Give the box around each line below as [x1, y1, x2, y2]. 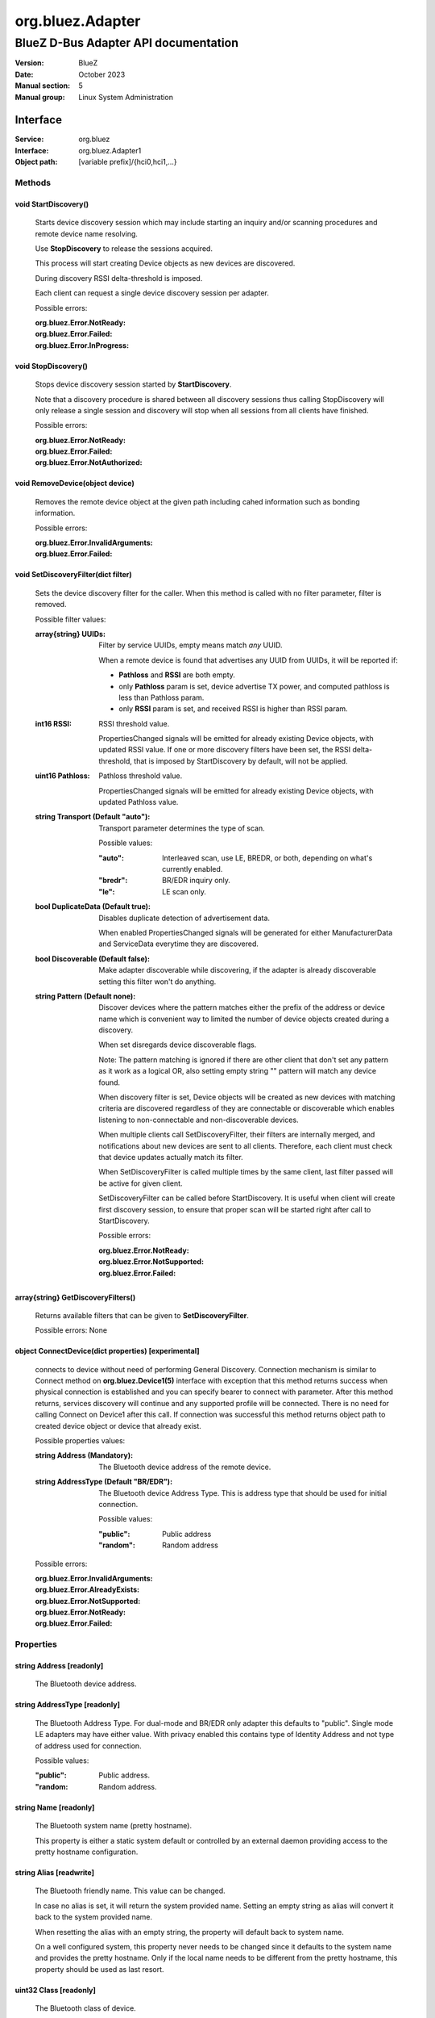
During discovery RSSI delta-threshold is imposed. [35, 273, 203, 283]
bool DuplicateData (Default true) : [35, 902, 151, 911]
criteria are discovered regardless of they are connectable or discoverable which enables [98, 1103, 395, 1113]
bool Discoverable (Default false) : [35, 953, 151, 964]
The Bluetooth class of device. [35, 2003, 136, 2013]
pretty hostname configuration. [35, 1847, 139, 1857]
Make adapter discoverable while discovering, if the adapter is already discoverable [98, 965, 376, 975]
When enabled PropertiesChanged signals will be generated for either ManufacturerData [98, 927, 393, 937]
